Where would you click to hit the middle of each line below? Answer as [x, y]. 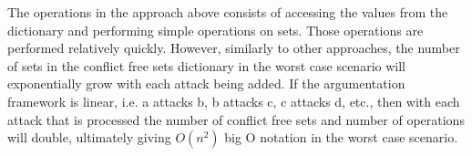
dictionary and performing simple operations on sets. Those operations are [215, 30]
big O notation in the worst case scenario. [341, 137]
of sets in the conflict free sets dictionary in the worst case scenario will [206, 65]
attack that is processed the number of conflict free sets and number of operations [236, 119]
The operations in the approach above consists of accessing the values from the [228, 12]
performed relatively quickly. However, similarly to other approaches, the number [234, 48]
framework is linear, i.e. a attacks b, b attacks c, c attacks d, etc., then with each [234, 101]
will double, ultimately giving [89, 137]
